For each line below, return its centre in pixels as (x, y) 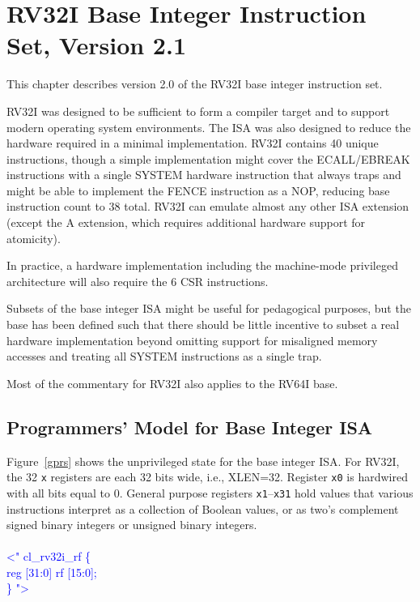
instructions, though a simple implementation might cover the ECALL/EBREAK (208, 158)
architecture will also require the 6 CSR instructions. (138, 281)
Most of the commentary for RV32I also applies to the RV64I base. (172, 383)
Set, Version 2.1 (96, 45)
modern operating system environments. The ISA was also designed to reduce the (209, 127)
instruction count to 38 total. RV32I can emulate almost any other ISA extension (208, 206)
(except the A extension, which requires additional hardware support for (186, 222)
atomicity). (34, 238)
